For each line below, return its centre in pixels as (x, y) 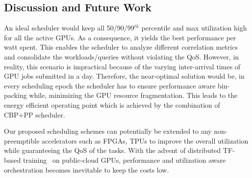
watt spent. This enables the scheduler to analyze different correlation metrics (121, 47)
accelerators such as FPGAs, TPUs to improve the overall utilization (145, 140)
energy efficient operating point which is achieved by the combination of (112, 104)
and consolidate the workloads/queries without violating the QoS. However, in (122, 56)
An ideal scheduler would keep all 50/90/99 (69, 28)
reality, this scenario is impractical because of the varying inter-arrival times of (122, 66)
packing (15, 95)
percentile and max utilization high (194, 28)
